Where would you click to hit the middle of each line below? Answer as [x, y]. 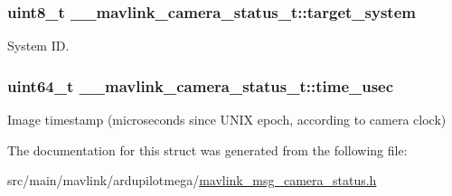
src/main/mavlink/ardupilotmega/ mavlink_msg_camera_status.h [192, 180]
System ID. [38, 46]
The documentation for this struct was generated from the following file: [207, 149]
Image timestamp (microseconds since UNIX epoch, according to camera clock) [227, 120]
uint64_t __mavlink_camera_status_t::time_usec [201, 85]
